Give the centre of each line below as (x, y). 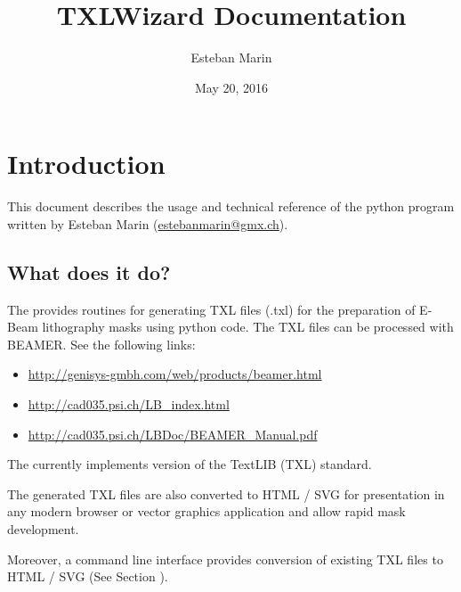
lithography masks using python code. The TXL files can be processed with (248, 327)
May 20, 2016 (231, 87)
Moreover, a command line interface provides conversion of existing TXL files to (225, 559)
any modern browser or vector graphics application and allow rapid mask (206, 511)
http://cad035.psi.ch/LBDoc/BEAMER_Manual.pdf (173, 434)
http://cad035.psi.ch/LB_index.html (129, 404)
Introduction (86, 164)
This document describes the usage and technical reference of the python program (231, 206)
